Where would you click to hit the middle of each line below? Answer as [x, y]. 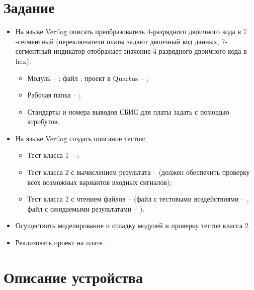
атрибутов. [44, 121]
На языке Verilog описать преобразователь [80, 31]
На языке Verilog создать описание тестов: [80, 138]
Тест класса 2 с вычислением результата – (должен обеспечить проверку [139, 172]
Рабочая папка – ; [54, 95]
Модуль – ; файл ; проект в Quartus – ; [88, 78]
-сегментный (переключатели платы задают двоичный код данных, [117, 41]
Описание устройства [73, 277]
